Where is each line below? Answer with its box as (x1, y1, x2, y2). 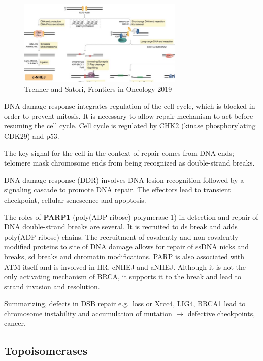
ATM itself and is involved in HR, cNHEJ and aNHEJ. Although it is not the (4, 261, 246, 272)
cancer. (4, 318, 26, 329)
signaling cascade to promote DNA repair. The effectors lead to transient (4, 184, 231, 195)
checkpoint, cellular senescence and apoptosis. (4, 194, 146, 205)
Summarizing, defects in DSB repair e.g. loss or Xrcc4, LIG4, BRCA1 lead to (4, 298, 246, 309)
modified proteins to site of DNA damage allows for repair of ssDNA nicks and (4, 241, 249, 252)
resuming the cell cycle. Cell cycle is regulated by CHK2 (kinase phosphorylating (4, 120, 256, 131)
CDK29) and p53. (4, 130, 59, 141)
